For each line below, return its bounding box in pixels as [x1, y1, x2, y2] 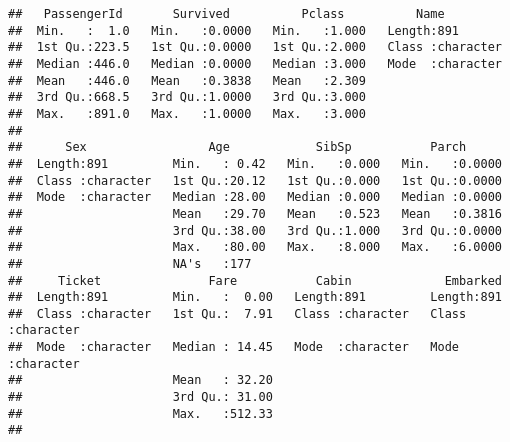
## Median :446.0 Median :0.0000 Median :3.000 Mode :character [8, 56, 502, 71]
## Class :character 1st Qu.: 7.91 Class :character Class [8, 306, 467, 321]
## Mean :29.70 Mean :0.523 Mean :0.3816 [8, 206, 502, 221]
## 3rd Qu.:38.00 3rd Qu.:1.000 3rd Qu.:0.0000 [8, 223, 502, 238]
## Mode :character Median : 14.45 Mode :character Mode [8, 340, 460, 355]
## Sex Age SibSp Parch [8, 140, 467, 155]
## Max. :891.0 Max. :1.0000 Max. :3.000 [8, 106, 366, 121]
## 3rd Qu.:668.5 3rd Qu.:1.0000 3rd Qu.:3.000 [8, 90, 366, 105]
